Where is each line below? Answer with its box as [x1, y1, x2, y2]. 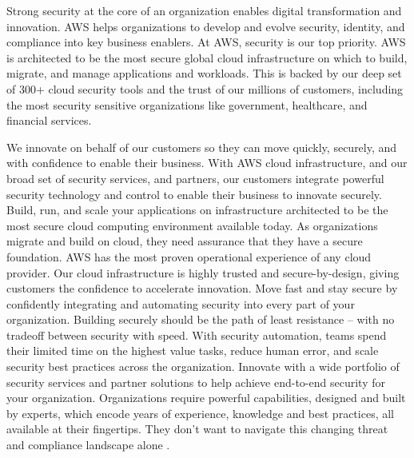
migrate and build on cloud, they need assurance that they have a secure [6, 233, 363, 249]
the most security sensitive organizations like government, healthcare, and [6, 96, 368, 113]
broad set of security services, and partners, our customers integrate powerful [6, 169, 384, 186]
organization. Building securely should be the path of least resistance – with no [6, 311, 395, 328]
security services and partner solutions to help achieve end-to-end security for [6, 373, 385, 390]
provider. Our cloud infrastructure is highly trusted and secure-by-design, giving [6, 264, 400, 281]
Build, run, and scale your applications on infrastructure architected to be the [6, 201, 388, 218]
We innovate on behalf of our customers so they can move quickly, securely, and [6, 138, 397, 155]
